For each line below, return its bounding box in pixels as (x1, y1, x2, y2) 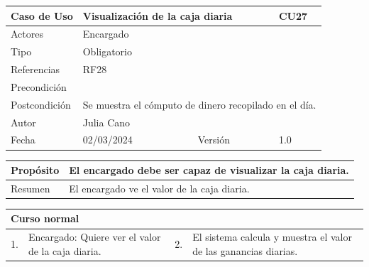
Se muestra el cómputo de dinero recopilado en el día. (82, 97, 316, 111)
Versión (197, 132, 230, 147)
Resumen (11, 180, 50, 195)
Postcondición (11, 97, 71, 111)
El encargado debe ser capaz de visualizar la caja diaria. (69, 163, 349, 177)
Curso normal (11, 211, 79, 226)
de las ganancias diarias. (192, 243, 298, 258)
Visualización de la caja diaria (82, 8, 233, 23)
